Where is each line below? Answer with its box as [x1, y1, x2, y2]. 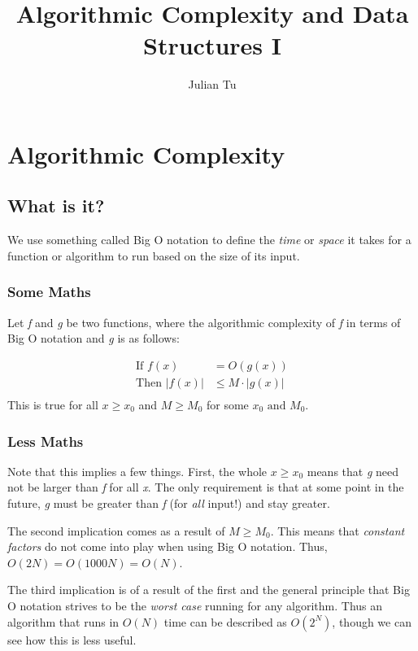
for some [206, 395, 249, 413]
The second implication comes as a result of [7, 522, 225, 539]
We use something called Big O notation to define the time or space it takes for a [7, 231, 411, 248]
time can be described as [163, 613, 287, 630]
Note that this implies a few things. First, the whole [7, 462, 268, 479]
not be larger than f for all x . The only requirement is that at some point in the [7, 478, 404, 496]
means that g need [307, 462, 399, 479]
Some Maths [7, 282, 91, 302]
